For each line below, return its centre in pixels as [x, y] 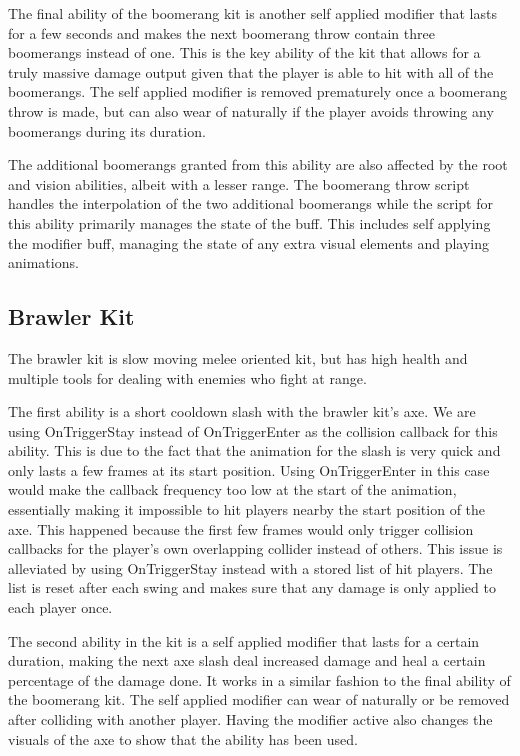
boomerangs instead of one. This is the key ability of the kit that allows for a [244, 52]
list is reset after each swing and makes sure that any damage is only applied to [252, 587]
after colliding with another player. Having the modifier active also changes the [250, 719]
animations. [43, 262]
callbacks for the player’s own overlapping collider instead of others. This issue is [255, 548]
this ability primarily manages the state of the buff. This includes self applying [249, 222]
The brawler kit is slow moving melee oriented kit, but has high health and [238, 357]
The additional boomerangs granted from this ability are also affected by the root [258, 164]
